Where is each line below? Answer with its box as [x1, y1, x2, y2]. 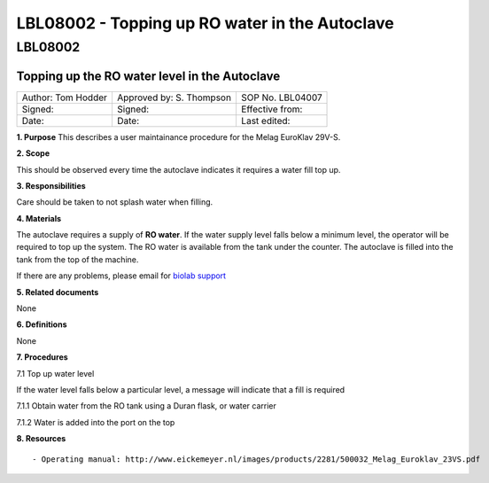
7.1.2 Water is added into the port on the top [16, 417, 175, 427]
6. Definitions [16, 319, 67, 330]
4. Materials [16, 213, 62, 223]
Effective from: [240, 103, 303, 115]
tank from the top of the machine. [16, 253, 139, 265]
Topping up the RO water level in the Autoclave [16, 68, 281, 83]
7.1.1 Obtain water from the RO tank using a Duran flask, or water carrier [16, 401, 276, 411]
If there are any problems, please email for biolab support [16, 270, 226, 281]
